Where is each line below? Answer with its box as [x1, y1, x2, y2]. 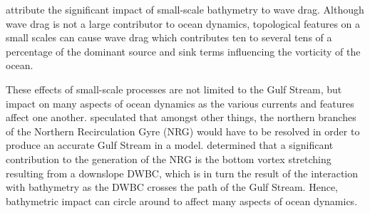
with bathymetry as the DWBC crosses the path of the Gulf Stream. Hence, [6, 180, 338, 194]
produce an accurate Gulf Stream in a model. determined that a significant [6, 137, 334, 152]
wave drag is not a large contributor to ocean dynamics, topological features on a [6, 16, 361, 31]
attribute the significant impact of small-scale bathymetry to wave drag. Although [6, 2, 364, 16]
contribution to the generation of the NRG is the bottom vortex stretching [6, 151, 332, 166]
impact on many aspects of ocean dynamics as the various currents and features [6, 95, 354, 110]
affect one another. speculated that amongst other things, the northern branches [6, 110, 356, 125]
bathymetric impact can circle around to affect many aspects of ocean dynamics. [6, 193, 358, 208]
